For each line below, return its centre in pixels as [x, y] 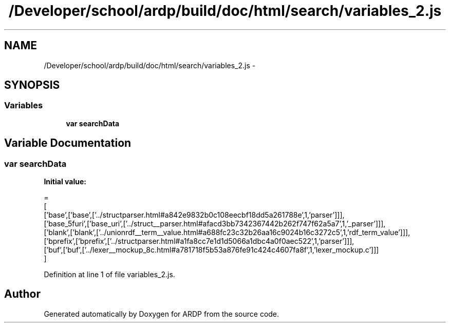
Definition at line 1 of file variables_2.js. [109, 275]
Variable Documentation [68, 143]
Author [22, 294]
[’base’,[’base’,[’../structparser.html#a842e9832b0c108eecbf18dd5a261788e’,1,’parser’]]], [194, 215]
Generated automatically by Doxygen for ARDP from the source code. [162, 314]
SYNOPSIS [32, 85]
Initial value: [65, 182]
